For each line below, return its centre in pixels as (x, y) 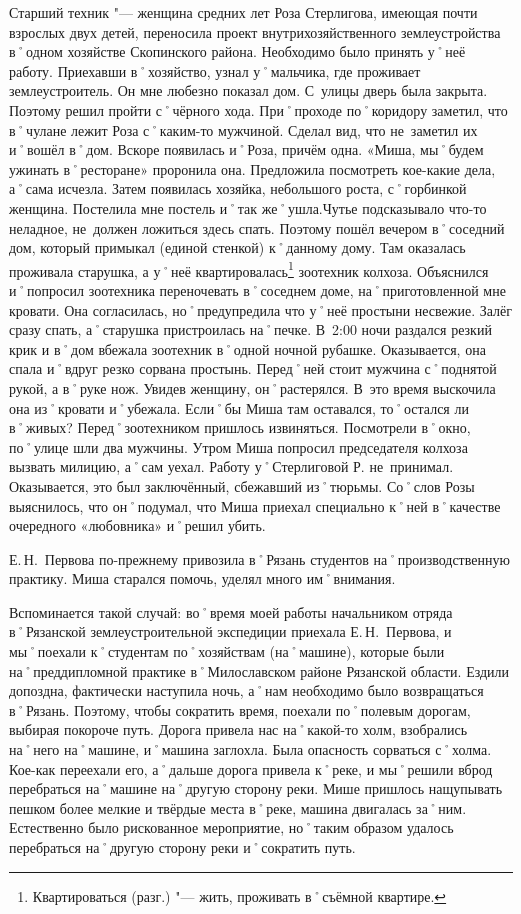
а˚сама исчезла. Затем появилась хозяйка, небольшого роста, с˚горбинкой (238, 188)
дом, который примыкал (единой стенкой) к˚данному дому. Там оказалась (237, 247)
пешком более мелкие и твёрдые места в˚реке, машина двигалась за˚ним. (238, 807)
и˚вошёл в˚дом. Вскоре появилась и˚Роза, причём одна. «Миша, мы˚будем (246, 149)
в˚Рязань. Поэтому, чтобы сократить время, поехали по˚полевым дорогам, (240, 709)
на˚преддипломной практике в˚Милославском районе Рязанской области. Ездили (259, 670)
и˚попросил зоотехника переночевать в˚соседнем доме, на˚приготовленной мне (257, 289)
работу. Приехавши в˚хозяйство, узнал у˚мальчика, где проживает (215, 70)
